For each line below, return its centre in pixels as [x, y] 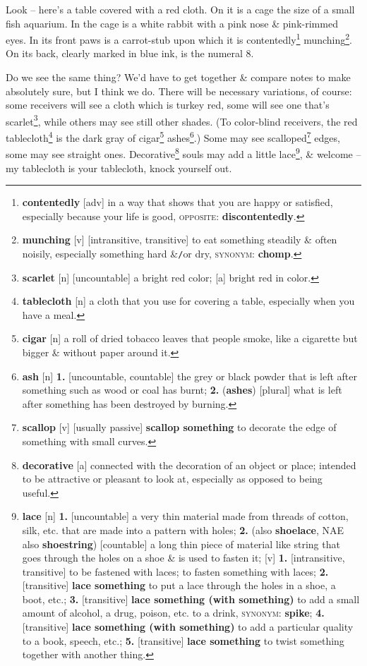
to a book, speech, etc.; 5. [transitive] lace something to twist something [183, 640]
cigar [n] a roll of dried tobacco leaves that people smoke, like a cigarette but [190, 338]
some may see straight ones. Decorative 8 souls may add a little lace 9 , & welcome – [183, 153]
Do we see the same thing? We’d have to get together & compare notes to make [178, 77]
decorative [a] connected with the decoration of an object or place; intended [189, 465]
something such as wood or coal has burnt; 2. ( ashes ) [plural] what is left [182, 390]
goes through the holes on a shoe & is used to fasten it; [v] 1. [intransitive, [183, 558]
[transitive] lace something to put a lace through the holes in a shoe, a [179, 585]
